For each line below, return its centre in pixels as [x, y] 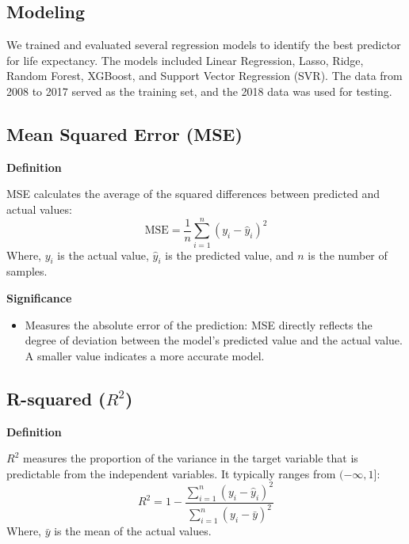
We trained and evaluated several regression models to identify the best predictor [204, 45]
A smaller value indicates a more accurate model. [145, 355]
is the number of [348, 255]
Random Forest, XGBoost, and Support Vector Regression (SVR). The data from [204, 76]
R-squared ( [56, 398]
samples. [27, 271]
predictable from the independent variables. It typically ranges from [171, 473]
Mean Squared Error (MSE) [124, 133]
